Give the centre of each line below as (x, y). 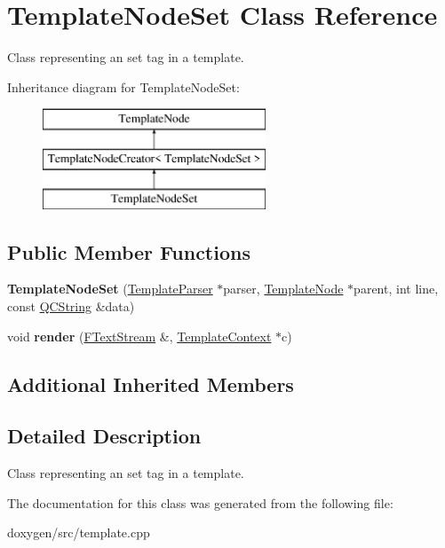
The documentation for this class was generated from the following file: (200, 502)
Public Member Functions (129, 251)
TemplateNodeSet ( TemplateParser (110, 289)
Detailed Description (104, 436)
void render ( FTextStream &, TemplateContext (139, 336)
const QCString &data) (71, 306)
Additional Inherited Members (151, 384)
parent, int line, (396, 289)
